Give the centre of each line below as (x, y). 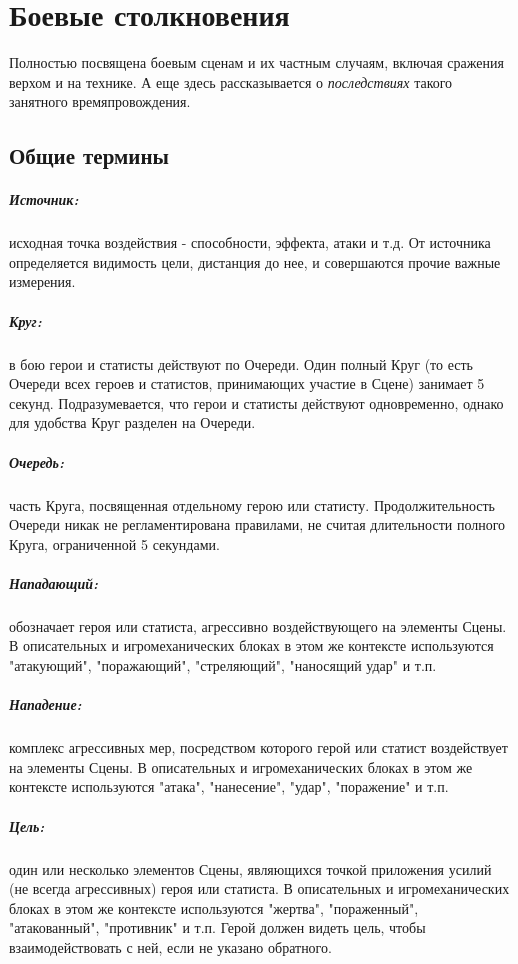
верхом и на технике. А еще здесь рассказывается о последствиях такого (231, 81)
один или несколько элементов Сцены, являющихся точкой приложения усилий (250, 868)
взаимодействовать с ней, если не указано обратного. (170, 946)
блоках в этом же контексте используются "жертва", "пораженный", (214, 907)
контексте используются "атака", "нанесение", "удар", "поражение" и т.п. (229, 786)
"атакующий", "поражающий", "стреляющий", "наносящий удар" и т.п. (223, 665)
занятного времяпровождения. (100, 101)
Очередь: (36, 461)
